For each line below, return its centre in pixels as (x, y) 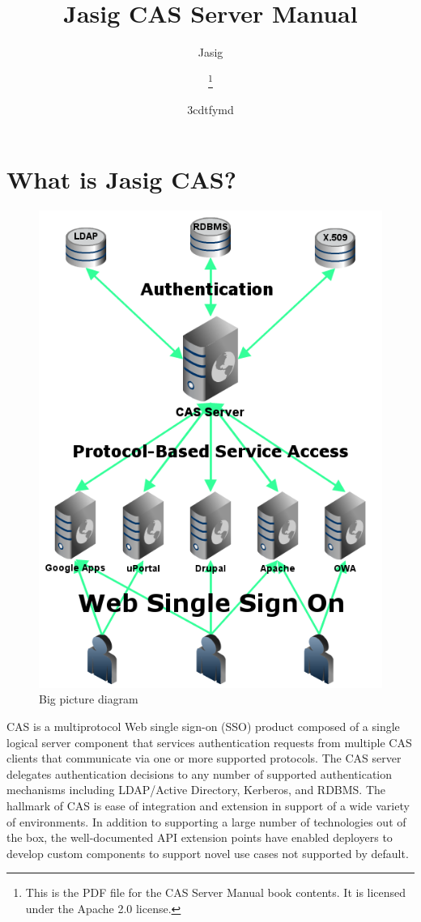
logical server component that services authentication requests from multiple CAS (209, 742)
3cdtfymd (210, 109)
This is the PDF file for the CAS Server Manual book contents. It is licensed (216, 892)
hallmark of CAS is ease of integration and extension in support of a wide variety (208, 805)
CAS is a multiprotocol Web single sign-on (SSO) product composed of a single (203, 726)
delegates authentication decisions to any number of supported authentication (200, 773)
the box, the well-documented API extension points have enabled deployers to (200, 837)
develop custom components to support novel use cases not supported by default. (208, 853)
